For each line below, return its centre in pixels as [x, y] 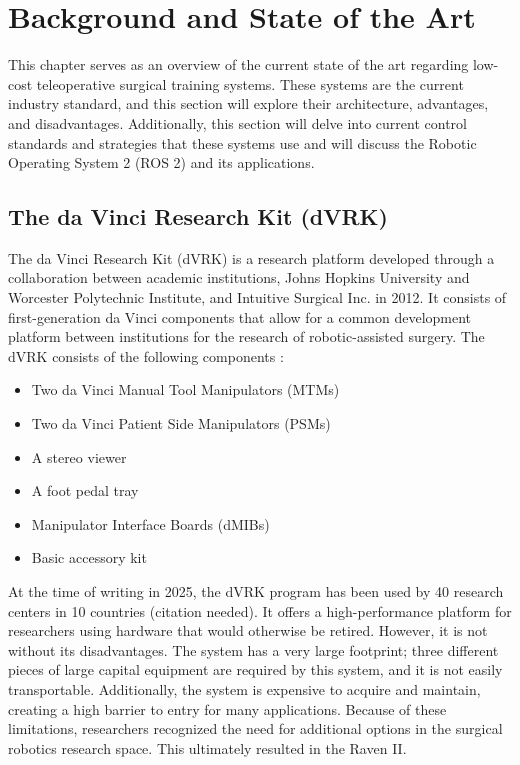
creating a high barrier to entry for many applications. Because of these [227, 708]
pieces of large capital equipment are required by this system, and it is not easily [255, 669]
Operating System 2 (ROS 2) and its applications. [161, 162]
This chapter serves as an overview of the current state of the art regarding [238, 64]
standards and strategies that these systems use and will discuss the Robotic [242, 142]
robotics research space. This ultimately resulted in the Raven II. [207, 747]
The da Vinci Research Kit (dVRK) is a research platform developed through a [251, 257]
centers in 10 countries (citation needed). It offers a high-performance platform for [260, 610]
